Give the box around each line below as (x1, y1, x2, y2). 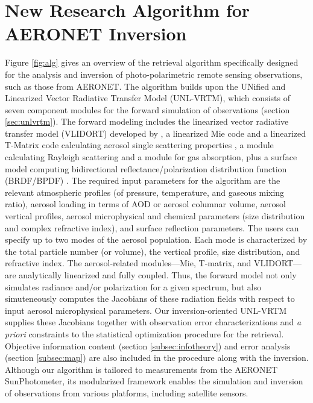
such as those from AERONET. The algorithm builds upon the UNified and (5, 80, 286, 92)
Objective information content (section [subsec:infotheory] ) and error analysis (5, 339, 291, 352)
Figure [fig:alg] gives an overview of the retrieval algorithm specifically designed (5, 56, 299, 69)
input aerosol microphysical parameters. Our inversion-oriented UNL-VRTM (5, 304, 287, 316)
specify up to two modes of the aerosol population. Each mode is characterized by (5, 233, 308, 246)
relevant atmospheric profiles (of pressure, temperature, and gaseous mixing (5, 186, 285, 198)
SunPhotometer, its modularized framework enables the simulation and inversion (5, 375, 303, 387)
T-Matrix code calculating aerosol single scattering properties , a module (5, 139, 274, 151)
